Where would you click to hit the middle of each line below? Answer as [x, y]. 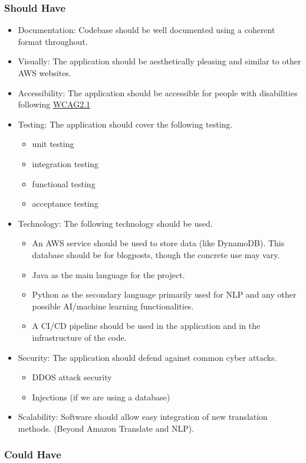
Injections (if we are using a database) [101, 397]
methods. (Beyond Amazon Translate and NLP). [106, 428]
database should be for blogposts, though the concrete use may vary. [156, 254]
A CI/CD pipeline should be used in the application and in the [146, 326]
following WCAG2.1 [54, 104]
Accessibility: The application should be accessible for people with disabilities [158, 92]
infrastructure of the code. [79, 337]
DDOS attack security [72, 377]
